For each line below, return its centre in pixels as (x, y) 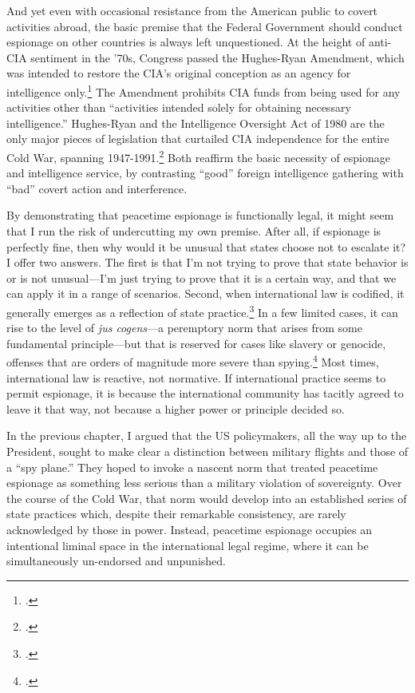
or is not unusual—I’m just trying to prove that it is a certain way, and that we (202, 277)
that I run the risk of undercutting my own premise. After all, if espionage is (194, 231)
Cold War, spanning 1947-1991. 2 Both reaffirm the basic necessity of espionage (198, 156)
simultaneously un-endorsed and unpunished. (116, 561)
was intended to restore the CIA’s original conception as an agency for (179, 73)
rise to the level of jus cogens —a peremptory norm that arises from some (184, 328)
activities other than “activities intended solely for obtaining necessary (179, 107)
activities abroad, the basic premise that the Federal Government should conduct (205, 26)
